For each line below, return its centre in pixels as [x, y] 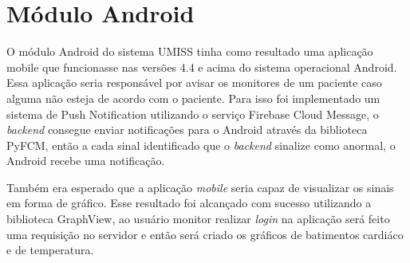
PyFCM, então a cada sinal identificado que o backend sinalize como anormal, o [201, 145]
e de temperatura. [50, 250]
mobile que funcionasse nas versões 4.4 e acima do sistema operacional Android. [202, 67]
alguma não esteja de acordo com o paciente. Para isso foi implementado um [193, 98]
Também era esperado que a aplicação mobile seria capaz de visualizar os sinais [200, 187]
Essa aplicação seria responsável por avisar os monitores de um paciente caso [194, 82]
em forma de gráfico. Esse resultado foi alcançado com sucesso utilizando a [189, 203]
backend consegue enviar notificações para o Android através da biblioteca [187, 130]
